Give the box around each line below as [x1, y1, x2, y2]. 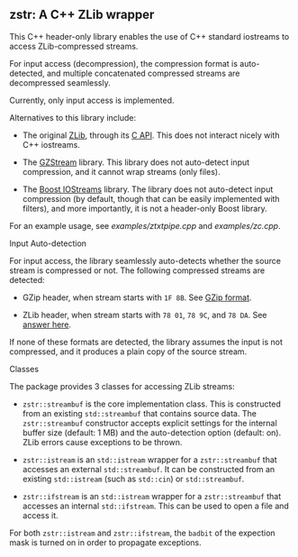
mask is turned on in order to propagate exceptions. [9, 536, 203, 548]
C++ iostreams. [22, 139, 81, 150]
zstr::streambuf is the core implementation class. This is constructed [22, 398, 282, 409]
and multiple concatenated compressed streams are [46, 68, 240, 78]
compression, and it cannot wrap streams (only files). [22, 166, 221, 177]
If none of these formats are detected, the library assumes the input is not [9, 336, 284, 347]
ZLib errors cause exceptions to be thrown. [22, 436, 183, 447]
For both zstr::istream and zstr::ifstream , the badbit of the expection [9, 527, 276, 538]
